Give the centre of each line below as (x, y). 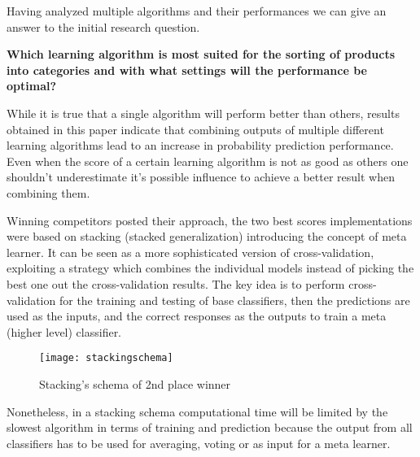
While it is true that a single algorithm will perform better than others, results (203, 113)
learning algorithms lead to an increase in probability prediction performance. (200, 145)
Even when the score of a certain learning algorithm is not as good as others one (208, 161)
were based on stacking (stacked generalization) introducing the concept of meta (207, 236)
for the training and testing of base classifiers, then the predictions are (234, 300)
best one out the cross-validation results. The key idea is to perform (176, 283)
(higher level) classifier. (64, 331)
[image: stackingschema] (106, 358)
